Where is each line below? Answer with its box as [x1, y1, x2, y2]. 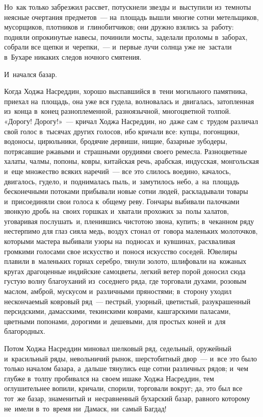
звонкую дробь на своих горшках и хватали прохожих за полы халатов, [4, 206, 229, 216]
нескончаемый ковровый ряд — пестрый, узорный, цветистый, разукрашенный [4, 296, 251, 306]
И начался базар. [4, 68, 57, 79]
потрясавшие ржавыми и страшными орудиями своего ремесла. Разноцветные [4, 145, 247, 156]
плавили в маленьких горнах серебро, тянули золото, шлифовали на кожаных [4, 256, 247, 266]
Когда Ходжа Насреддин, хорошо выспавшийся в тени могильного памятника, [4, 86, 248, 96]
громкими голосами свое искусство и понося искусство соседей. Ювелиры [4, 246, 238, 256]
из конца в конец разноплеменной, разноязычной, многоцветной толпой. [4, 106, 231, 116]
